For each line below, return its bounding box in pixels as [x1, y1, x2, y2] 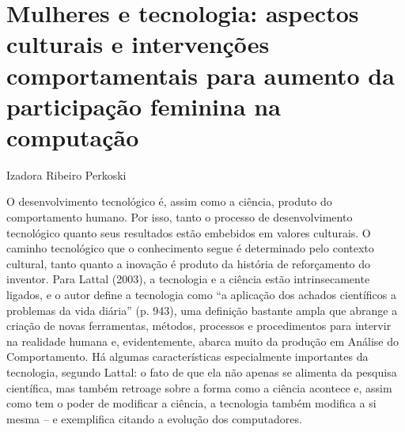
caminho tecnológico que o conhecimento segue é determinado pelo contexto [6, 240, 374, 256]
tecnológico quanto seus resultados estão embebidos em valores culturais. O [6, 224, 371, 241]
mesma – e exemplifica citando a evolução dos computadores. [6, 410, 302, 426]
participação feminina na [6, 89, 281, 122]
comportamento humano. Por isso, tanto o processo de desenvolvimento [6, 209, 353, 225]
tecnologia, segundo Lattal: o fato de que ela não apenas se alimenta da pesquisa [6, 364, 397, 380]
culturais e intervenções [6, 28, 270, 60]
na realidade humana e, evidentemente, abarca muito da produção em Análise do [6, 332, 399, 349]
